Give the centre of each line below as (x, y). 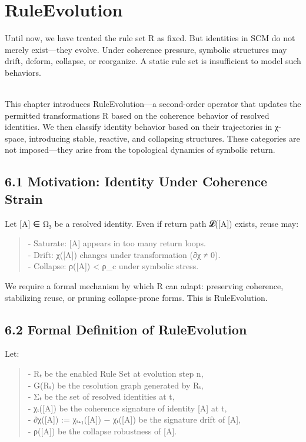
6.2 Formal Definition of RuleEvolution (126, 329)
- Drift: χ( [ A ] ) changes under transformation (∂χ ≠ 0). (124, 254)
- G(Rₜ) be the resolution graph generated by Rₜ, (116, 385)
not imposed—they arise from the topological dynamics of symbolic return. (140, 150)
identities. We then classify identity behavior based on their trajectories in (139, 127)
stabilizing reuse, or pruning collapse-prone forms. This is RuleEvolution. (136, 297)
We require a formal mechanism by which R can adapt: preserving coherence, (144, 286)
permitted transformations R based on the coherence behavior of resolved (137, 115)
